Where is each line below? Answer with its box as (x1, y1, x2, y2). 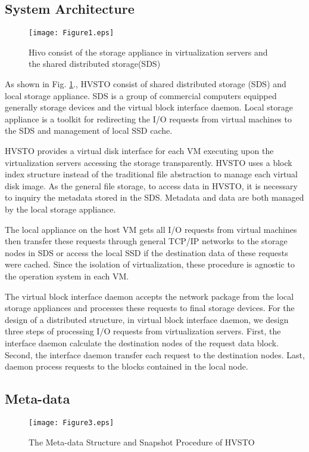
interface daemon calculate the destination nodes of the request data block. (5, 336, 279, 349)
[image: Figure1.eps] (29, 29, 114, 38)
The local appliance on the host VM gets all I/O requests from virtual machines (5, 223, 297, 235)
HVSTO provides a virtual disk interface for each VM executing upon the (5, 144, 274, 157)
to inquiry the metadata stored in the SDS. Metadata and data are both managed (5, 191, 304, 204)
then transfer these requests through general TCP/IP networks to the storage (5, 235, 288, 247)
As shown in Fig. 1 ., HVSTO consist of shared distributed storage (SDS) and (5, 78, 286, 90)
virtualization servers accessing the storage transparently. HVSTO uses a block (5, 156, 292, 168)
